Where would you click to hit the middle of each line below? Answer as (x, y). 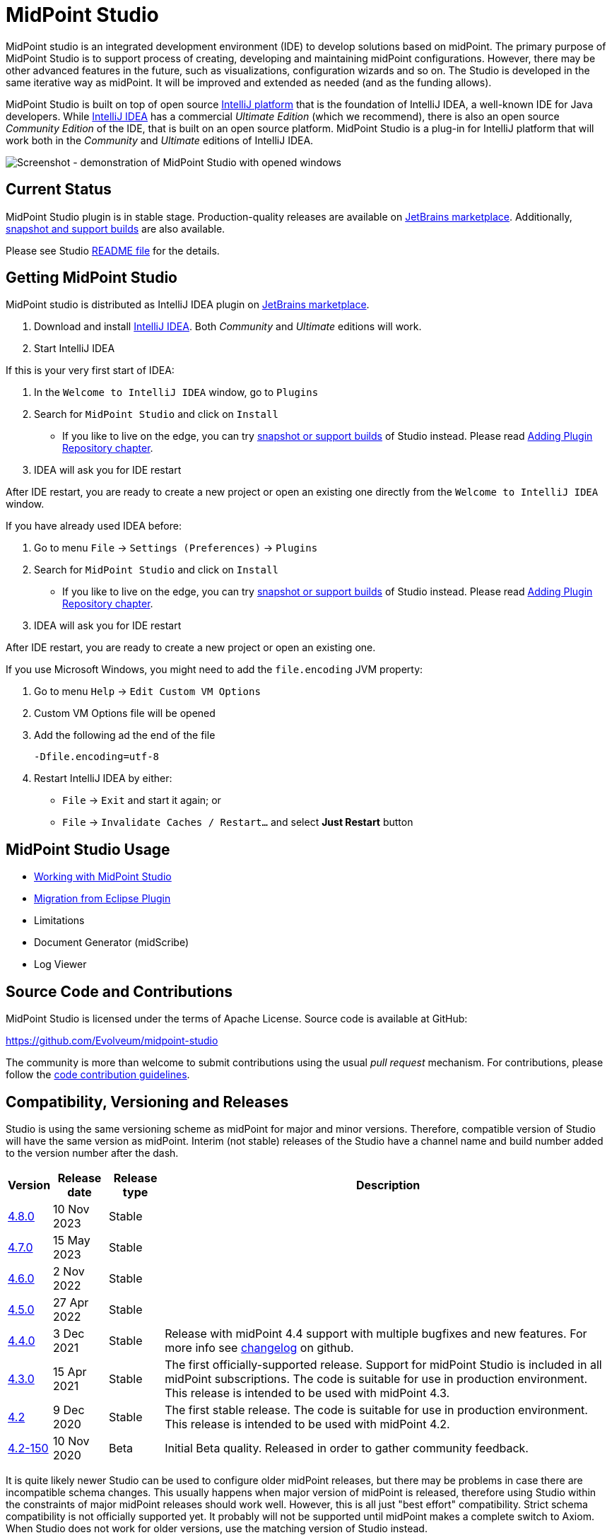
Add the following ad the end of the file (125, 735)
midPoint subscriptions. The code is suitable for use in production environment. (376, 1378)
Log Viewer (60, 964)
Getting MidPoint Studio (92, 278)
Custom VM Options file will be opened (125, 713)
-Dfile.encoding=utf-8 (97, 757)
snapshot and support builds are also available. (116, 228)
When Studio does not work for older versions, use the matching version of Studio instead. (217, 1528)
